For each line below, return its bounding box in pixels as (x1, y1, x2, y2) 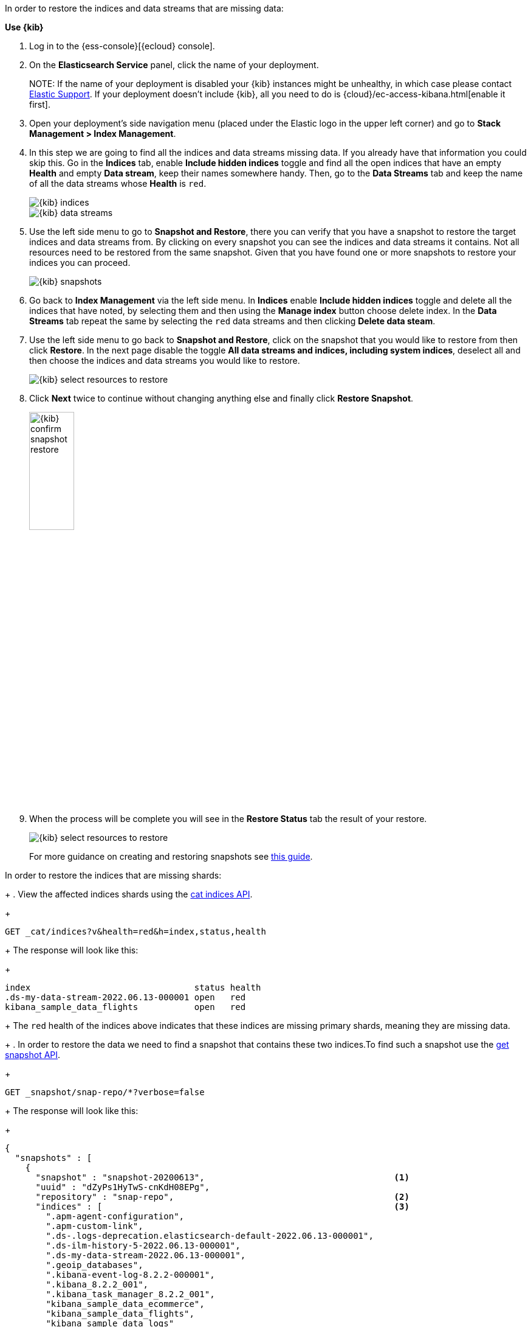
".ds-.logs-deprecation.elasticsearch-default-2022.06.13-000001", (46, 1230, 374, 1241)
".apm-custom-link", (46, 1221, 143, 1231)
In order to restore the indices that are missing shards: (5, 869, 222, 880)
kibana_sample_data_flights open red (5, 1001, 246, 1012)
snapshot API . (5, 1049, 61, 1060)
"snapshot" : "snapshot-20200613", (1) (35, 1172, 409, 1182)
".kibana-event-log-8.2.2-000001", (46, 1269, 215, 1280)
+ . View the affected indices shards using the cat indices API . (5, 888, 253, 899)
